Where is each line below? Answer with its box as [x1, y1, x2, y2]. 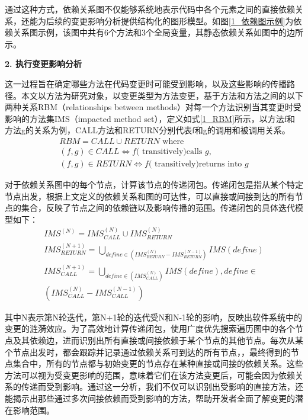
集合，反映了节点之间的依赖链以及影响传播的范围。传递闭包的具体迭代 [21, 201, 295, 214]
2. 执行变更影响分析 [5, 57, 82, 70]
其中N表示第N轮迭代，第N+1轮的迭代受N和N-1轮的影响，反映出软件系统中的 [5, 310, 303, 323]
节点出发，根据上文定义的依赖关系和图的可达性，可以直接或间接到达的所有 [5, 190, 295, 202]
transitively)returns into [155, 160, 242, 169]
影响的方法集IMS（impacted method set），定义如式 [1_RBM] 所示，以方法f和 [5, 112, 296, 124]
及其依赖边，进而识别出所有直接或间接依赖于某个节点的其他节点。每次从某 [12, 334, 303, 346]
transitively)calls [142, 147, 203, 156]
